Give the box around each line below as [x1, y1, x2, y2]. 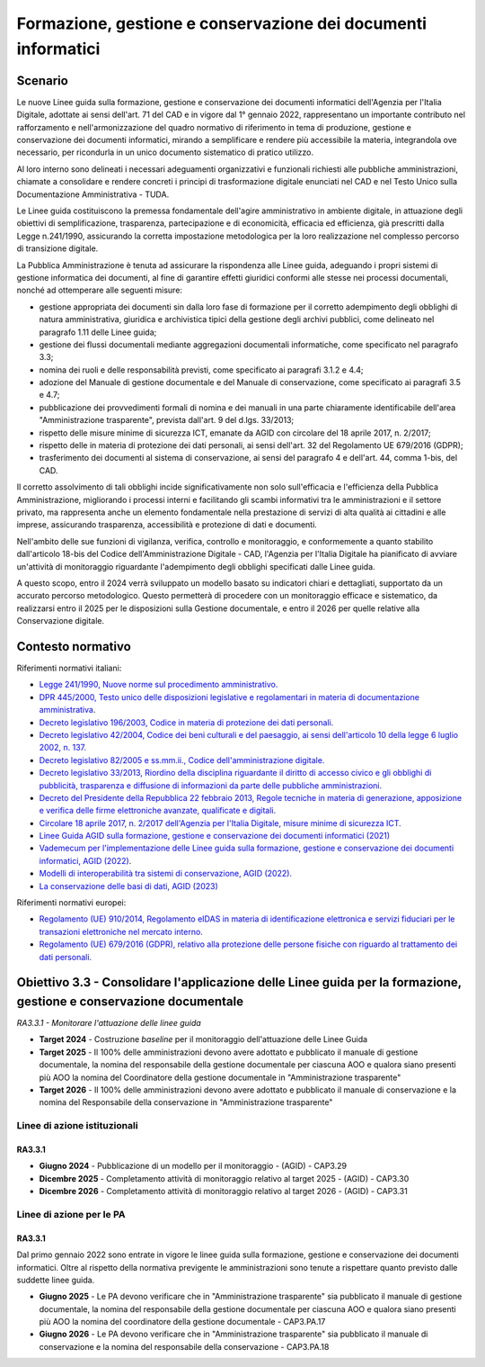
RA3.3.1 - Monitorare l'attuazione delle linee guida [16, 1018, 201, 1029]
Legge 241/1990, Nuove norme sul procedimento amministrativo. [39, 679, 278, 690]
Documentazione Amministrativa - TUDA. [16, 189, 170, 200]
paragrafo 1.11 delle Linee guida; [39, 327, 157, 337]
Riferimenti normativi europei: [16, 897, 127, 908]
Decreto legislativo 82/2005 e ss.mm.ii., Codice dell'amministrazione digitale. [39, 754, 325, 765]
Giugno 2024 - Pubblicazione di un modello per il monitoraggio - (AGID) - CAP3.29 [39, 1161, 348, 1172]
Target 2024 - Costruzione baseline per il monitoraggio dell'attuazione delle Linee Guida [39, 1034, 368, 1045]
